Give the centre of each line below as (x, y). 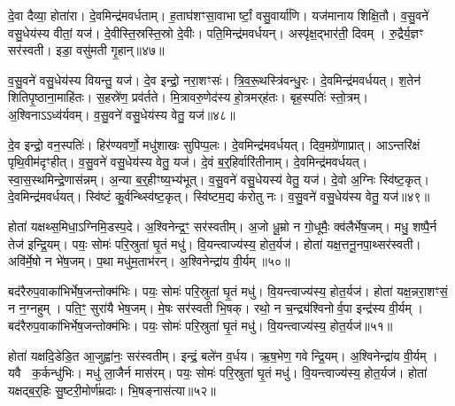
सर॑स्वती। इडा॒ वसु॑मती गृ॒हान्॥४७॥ (86, 50)
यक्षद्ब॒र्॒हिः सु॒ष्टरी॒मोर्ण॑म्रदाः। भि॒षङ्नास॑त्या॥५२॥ (112, 390)
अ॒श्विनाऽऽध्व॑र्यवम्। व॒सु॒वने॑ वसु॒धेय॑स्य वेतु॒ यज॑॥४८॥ (122, 114)
